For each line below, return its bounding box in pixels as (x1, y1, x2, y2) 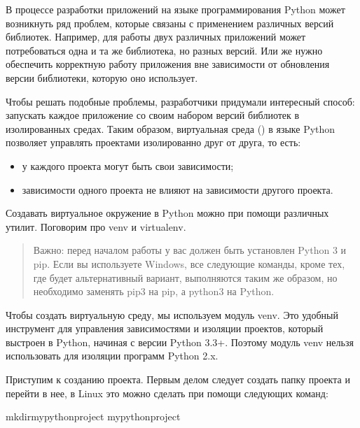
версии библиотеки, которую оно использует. (6, 70, 198, 85)
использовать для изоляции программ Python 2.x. (6, 348, 219, 363)
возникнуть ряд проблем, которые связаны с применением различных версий (6, 15, 334, 30)
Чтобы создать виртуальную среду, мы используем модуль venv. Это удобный (6, 307, 339, 322)
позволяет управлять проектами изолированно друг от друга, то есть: (6, 135, 301, 150)
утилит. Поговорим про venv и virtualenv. (6, 219, 186, 234)
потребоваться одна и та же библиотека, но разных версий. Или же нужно (6, 43, 323, 57)
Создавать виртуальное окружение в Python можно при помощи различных (6, 206, 329, 220)
